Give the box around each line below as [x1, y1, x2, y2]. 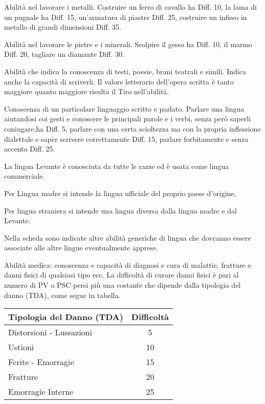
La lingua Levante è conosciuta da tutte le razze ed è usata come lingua [4, 160, 229, 171]
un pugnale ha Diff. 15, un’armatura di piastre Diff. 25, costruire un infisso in [4, 11, 247, 22]
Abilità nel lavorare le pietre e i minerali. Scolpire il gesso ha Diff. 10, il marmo [4, 38, 253, 49]
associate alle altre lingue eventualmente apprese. [4, 242, 158, 253]
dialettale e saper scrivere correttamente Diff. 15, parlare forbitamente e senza [4, 133, 249, 144]
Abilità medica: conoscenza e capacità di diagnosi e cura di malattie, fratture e [4, 259, 251, 270]
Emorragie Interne [8, 386, 74, 398]
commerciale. [4, 171, 45, 181]
